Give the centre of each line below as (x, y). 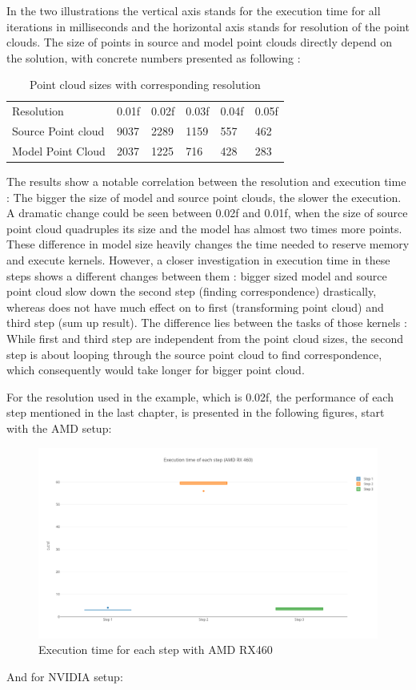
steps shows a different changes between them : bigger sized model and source (197, 275)
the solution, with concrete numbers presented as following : (154, 57)
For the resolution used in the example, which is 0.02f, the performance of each (200, 396)
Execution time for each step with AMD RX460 (156, 650)
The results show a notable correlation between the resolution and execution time (206, 181)
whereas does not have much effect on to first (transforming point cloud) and (195, 307)
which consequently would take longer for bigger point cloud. (156, 370)
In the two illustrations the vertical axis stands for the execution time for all (194, 10)
